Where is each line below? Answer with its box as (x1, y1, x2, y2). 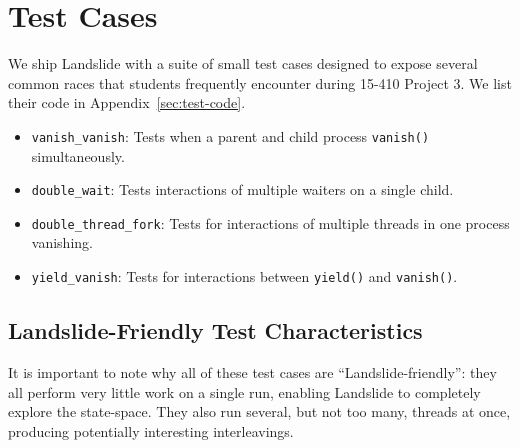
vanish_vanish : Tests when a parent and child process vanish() (31, 125, 430, 146)
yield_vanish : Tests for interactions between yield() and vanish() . (31, 266, 458, 287)
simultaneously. (31, 145, 125, 166)
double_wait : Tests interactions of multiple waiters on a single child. (31, 179, 454, 200)
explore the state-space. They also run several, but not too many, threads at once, (8, 401, 511, 422)
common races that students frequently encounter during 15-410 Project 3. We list (8, 72, 512, 93)
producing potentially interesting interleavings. (8, 420, 294, 441)
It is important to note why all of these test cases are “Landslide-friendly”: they (8, 361, 497, 382)
